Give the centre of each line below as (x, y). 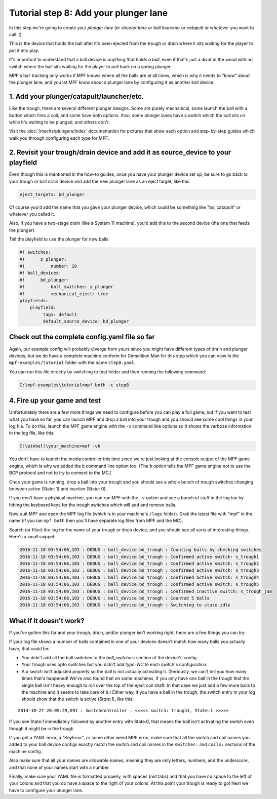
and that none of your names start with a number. (59, 767)
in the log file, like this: (32, 433)
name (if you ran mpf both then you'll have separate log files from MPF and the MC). (96, 520)
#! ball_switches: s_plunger (66, 287)
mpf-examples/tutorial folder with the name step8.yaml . (72, 362)
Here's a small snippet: (33, 537)
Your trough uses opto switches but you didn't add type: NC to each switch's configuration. (115, 665)
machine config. (26, 751)
